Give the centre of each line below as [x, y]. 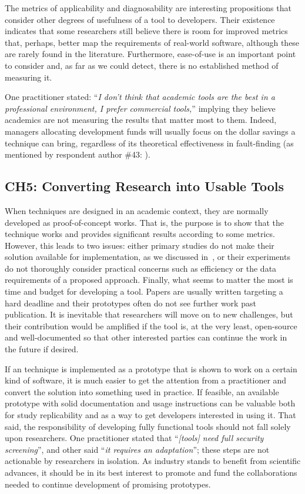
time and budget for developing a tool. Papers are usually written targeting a [144, 291]
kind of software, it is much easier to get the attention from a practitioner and [146, 380]
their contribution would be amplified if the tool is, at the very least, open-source [151, 326]
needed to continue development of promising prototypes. [108, 484]
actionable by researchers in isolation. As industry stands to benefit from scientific [153, 461]
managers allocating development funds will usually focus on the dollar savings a [150, 131]
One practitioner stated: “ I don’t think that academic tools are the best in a [140, 97]
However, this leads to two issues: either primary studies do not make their [140, 245]
